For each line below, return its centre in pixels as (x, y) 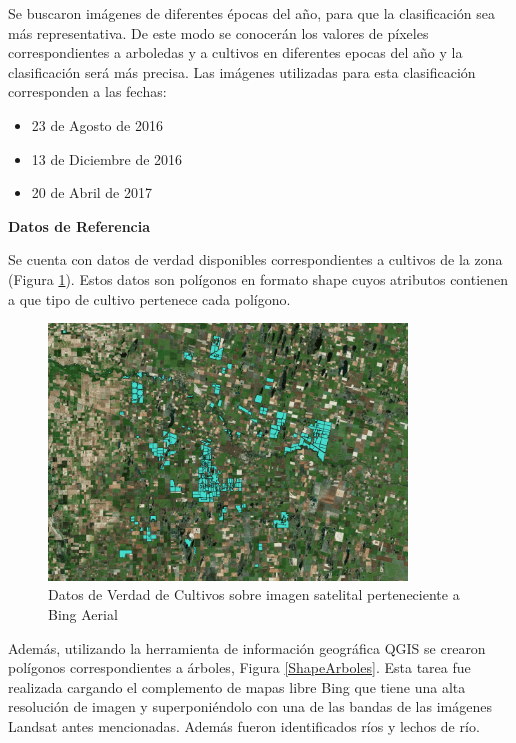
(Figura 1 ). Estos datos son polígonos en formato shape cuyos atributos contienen (258, 278)
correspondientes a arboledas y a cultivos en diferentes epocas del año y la (235, 52)
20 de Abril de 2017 (92, 192)
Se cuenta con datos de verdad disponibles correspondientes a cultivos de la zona (255, 259)
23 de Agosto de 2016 (97, 124)
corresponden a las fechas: (87, 91)
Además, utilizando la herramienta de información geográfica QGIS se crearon (247, 647)
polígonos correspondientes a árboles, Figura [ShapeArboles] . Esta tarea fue (239, 667)
